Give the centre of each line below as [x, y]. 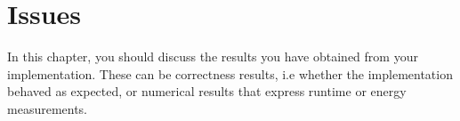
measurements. [48, 108]
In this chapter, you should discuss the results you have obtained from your [213, 56]
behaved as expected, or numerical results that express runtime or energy [207, 91]
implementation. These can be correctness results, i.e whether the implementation [230, 73]
